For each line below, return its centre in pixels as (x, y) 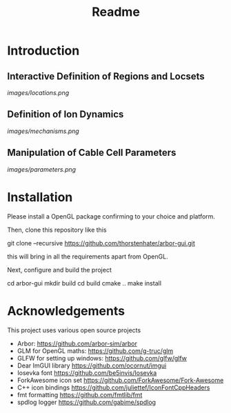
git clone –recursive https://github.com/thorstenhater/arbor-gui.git (101, 243)
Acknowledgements (66, 311)
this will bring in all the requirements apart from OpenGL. (88, 256)
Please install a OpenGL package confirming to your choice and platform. (111, 216)
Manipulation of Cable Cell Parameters (92, 153)
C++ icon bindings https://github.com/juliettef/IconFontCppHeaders (113, 387)
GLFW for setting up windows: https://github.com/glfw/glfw (102, 358)
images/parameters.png (42, 169)
